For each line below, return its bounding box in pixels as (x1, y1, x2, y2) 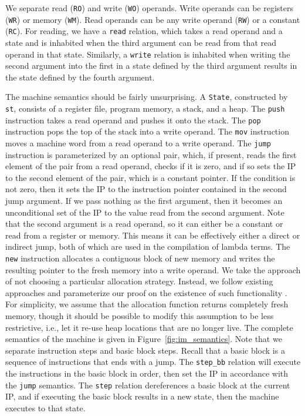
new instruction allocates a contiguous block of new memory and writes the (5, 252, 275, 264)
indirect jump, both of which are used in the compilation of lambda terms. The (5, 240, 290, 253)
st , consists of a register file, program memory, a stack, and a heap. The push (5, 102, 285, 115)
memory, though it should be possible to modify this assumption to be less (5, 310, 274, 322)
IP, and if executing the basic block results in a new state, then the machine (5, 390, 279, 402)
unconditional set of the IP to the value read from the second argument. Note (5, 206, 284, 218)
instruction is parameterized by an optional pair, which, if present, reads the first (5, 148, 297, 160)
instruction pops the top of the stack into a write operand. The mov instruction (5, 125, 289, 137)
